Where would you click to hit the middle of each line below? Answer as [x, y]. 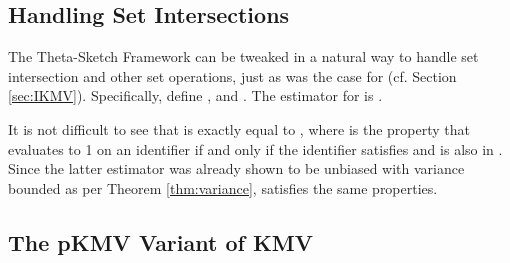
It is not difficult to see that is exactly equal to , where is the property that [239, 128]
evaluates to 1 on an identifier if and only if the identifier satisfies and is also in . [255, 148]
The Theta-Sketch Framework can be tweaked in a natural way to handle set [243, 56]
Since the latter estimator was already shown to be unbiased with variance [236, 168]
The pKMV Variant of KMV [161, 241]
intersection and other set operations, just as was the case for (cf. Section [232, 75]
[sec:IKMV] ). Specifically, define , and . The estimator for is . [195, 95]
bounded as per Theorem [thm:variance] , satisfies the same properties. [223, 187]
